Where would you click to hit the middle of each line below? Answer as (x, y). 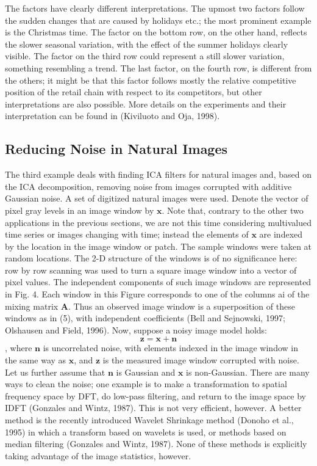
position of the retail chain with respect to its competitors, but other (134, 92)
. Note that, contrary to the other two (233, 210)
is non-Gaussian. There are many (248, 372)
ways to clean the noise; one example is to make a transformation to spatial (146, 384)
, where (19, 348)
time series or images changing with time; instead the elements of (127, 234)
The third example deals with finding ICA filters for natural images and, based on (158, 174)
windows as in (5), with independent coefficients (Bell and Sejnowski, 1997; (145, 318)
